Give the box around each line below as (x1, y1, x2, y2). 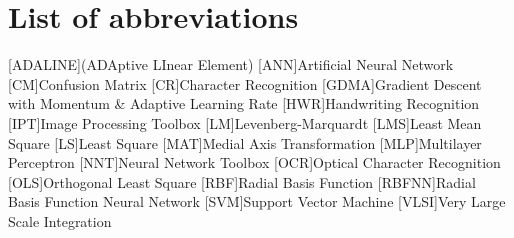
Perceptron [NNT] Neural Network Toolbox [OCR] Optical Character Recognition (8, 152, 501, 173)
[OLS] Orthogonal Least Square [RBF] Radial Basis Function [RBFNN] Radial (8, 171, 476, 192)
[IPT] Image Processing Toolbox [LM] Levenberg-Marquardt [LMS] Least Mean (8, 112, 482, 133)
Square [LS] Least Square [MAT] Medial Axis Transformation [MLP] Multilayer (8, 132, 482, 153)
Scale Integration (8, 210, 112, 231)
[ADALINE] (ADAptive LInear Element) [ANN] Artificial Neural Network (8, 54, 454, 75)
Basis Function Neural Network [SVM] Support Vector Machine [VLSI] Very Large (8, 191, 506, 212)
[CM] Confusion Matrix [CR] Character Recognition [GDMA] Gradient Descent (8, 73, 482, 94)
